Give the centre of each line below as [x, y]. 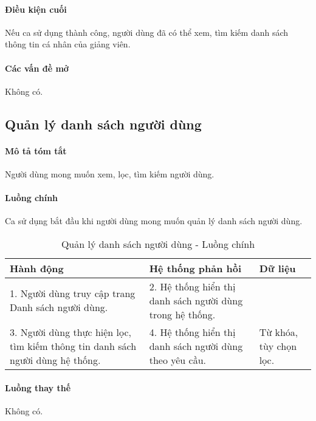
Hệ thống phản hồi [195, 268]
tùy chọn [278, 346]
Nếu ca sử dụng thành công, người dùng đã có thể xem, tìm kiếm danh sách [147, 32]
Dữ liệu [277, 268]
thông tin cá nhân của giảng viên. [68, 44]
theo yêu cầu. [178, 360]
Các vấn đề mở [37, 68]
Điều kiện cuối [36, 9]
